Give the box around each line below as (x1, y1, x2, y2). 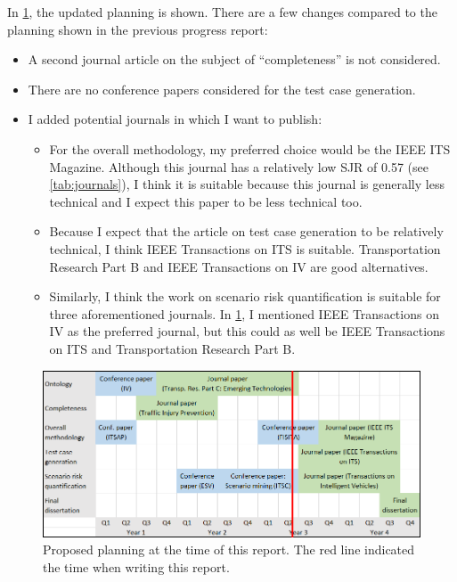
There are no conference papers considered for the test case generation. (28, 79, 416, 98)
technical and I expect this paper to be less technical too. (49, 192, 363, 210)
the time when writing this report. (43, 557, 230, 576)
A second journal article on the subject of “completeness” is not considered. (28, 50, 441, 69)
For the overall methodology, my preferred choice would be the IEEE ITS (49, 139, 451, 158)
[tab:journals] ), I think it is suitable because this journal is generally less (49, 175, 445, 193)
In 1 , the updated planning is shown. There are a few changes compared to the (7, 3, 437, 20)
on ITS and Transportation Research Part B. (49, 339, 296, 357)
